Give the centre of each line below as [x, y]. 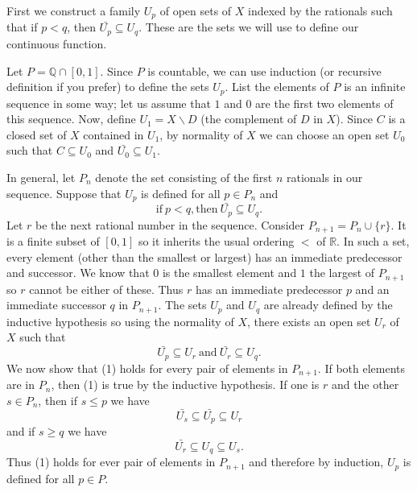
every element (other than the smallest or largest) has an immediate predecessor [204, 256]
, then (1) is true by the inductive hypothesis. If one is [185, 385]
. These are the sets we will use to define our [249, 27]
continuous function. [57, 43]
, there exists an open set [309, 321]
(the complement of [249, 119]
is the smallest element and [229, 273]
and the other [365, 385]
